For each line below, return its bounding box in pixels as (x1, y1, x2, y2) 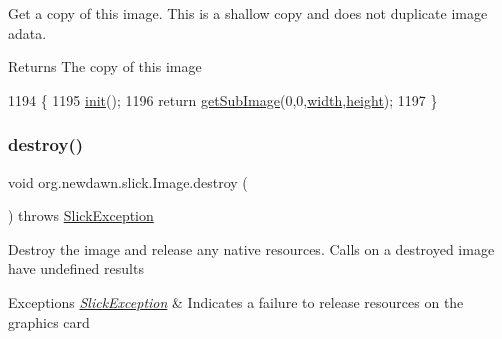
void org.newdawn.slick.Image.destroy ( (8, 171, 248, 192)
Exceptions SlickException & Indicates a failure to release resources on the (8, 291, 464, 312)
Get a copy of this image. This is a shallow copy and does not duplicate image (8, 3, 488, 23)
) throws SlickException (8, 205, 154, 226)
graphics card (8, 311, 90, 332)
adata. (8, 22, 47, 43)
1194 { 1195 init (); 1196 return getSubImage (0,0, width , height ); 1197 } (8, 89, 438, 110)
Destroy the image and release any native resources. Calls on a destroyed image (8, 238, 495, 259)
